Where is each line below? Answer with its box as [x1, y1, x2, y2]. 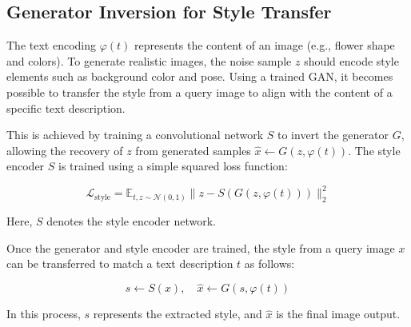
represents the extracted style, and [93, 305, 262, 322]
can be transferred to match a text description [6, 255, 233, 272]
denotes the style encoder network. [46, 213, 217, 229]
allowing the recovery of [6, 142, 123, 158]
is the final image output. [276, 305, 401, 322]
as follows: [244, 255, 295, 272]
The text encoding [6, 37, 96, 54]
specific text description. [6, 99, 126, 116]
